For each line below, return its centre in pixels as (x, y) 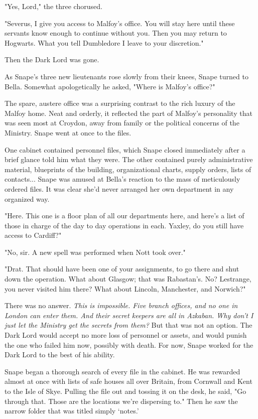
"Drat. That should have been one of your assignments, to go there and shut (122, 269)
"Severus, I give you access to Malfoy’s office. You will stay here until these (120, 23)
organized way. (27, 198)
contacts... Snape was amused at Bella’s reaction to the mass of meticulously (122, 179)
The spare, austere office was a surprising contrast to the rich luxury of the (120, 103)
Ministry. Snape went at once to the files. (68, 132)
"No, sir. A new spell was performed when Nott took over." (95, 252)
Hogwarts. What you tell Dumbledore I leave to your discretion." (104, 42)
